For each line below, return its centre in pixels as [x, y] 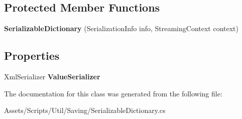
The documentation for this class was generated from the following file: [113, 93]
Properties [32, 55]
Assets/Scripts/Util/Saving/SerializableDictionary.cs [85, 110]
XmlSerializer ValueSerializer [52, 76]
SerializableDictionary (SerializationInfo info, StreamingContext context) [122, 28]
